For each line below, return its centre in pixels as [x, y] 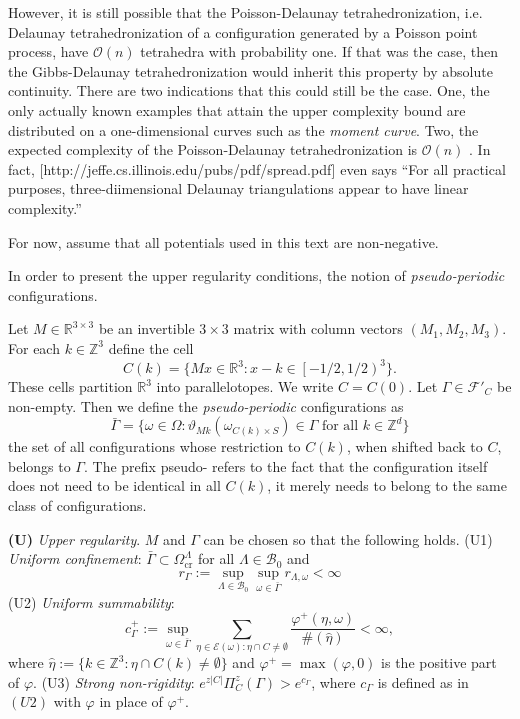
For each [34, 347]
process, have [48, 51]
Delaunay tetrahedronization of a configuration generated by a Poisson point [243, 31]
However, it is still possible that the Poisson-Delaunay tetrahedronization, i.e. [245, 12]
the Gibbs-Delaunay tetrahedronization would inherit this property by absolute [250, 70]
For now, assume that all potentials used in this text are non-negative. [223, 241]
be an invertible [146, 328]
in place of [131, 701]
